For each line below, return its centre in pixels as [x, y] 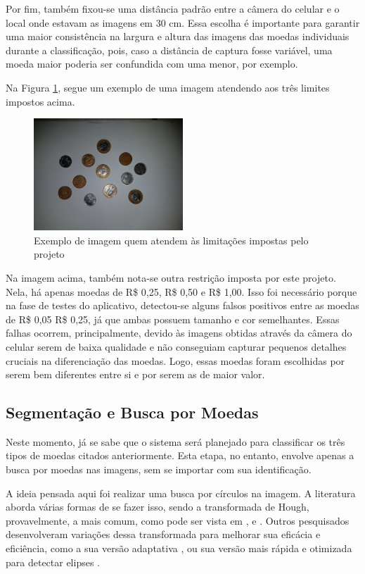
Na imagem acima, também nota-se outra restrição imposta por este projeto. [171, 277]
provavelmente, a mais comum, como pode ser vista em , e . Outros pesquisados [178, 520]
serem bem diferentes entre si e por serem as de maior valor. [135, 374]
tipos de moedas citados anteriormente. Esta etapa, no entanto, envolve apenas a [180, 455]
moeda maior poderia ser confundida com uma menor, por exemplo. [152, 64]
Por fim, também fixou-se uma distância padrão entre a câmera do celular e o [173, 8]
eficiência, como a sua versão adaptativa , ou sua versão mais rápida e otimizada [179, 548]
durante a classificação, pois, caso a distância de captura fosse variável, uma [169, 50]
